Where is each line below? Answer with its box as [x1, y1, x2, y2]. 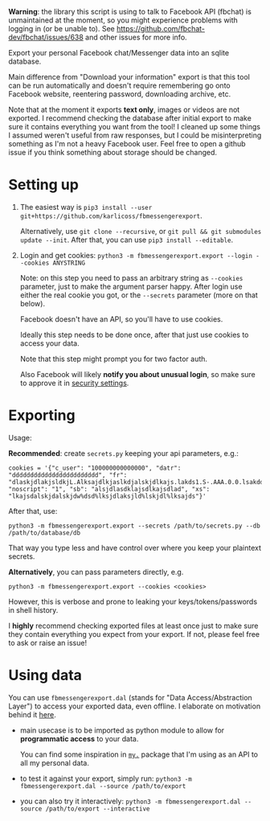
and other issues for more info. [85, 32, 187, 42]
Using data [8, 667, 83, 684]
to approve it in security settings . [19, 378, 129, 388]
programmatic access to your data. [19, 733, 139, 743]
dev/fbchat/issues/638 [8, 32, 84, 42]
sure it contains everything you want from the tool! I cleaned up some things [8, 122, 261, 131]
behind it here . [8, 709, 56, 719]
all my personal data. [19, 757, 90, 767]
